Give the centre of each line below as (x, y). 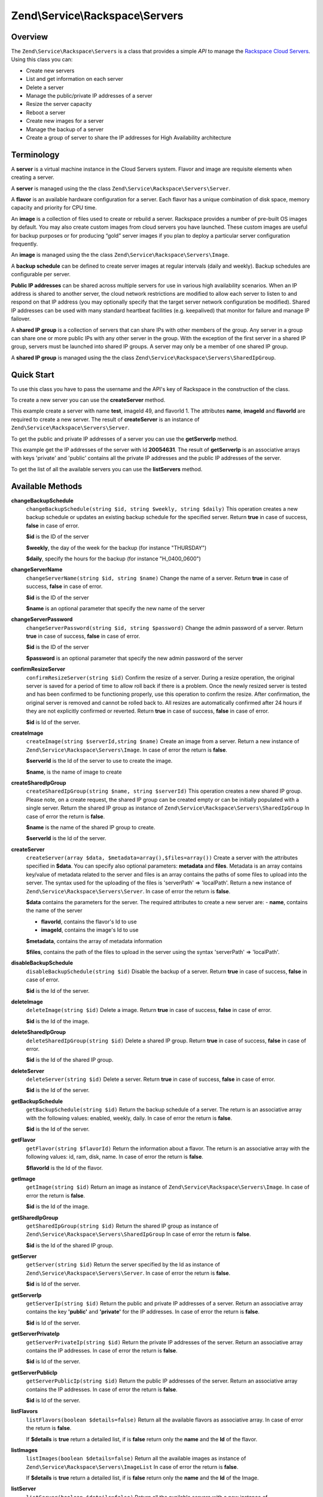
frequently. (25, 244)
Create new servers (50, 70)
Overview (30, 37)
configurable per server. (41, 274)
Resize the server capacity (59, 104)
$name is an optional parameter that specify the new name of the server (115, 608)
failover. (21, 319)
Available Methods (47, 486)
